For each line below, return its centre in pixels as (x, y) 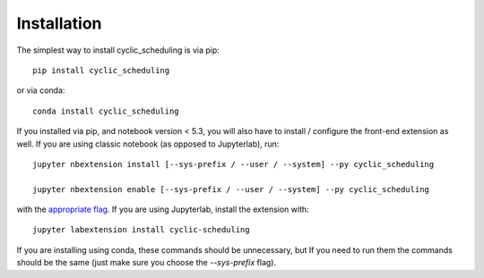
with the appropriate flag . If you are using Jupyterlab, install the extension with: (163, 209)
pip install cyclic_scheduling (101, 70)
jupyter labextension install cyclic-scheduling (141, 230)
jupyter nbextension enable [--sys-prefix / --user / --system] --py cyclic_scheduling (231, 189)
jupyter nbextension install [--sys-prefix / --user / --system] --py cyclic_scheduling (233, 164)
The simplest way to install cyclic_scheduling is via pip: (118, 50)
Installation (59, 23)
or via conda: (41, 90)
